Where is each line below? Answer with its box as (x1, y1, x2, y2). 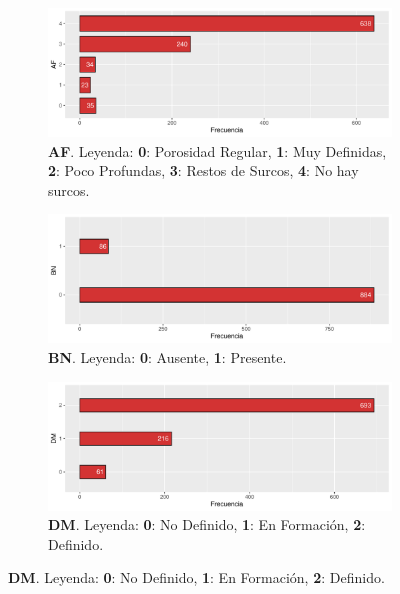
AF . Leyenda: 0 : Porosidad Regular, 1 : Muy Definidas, (48, 140, 387, 161)
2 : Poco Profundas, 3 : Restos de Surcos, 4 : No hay (48, 160, 359, 181)
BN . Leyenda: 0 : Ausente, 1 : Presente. (48, 346, 287, 367)
